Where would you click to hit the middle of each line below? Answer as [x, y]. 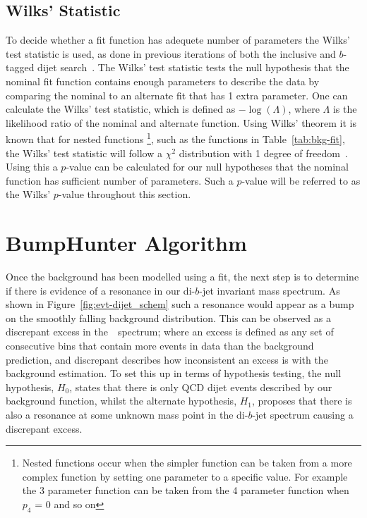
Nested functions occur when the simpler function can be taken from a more [187, 463]
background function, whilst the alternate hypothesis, [121, 401]
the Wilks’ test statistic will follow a [84, 153]
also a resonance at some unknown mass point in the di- [127, 415]
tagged [20, 67]
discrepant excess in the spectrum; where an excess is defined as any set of [170, 332]
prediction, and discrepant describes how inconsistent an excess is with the [167, 359]
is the [345, 109]
